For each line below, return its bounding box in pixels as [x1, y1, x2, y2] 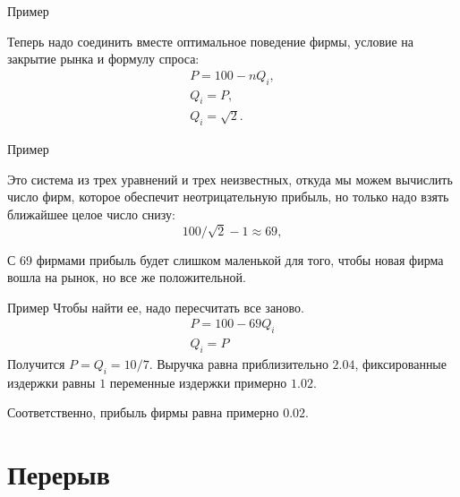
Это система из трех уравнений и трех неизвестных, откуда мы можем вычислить [7, 169, 453, 188]
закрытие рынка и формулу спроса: [7, 49, 200, 68]
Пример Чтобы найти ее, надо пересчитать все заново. [7, 297, 304, 316]
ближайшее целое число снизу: [7, 204, 175, 223]
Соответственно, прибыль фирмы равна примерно [7, 403, 279, 422]
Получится [7, 355, 65, 373]
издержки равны [7, 373, 96, 391]
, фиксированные [354, 355, 447, 373]
